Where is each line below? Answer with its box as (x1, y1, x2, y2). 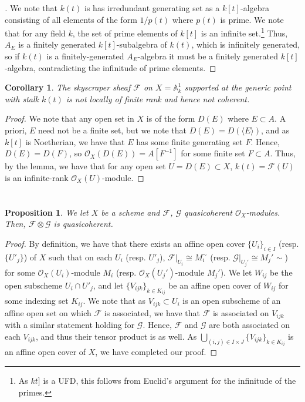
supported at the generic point (184, 81, 292, 93)
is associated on (212, 306, 269, 319)
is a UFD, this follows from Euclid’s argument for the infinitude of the (43, 374, 296, 386)
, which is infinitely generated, (191, 38, 300, 51)
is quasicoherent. (53, 217, 113, 230)
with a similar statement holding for (5, 319, 135, 331)
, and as (261, 124, 290, 136)
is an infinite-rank (5, 171, 69, 183)
